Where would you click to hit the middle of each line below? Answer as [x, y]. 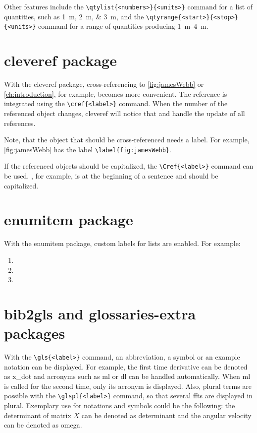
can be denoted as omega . [43, 425]
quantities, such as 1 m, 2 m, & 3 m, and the [74, 16]
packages [35, 333]
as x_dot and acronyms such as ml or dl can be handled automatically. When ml [127, 376]
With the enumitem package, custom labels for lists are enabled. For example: [122, 243]
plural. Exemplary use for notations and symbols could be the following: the [120, 405]
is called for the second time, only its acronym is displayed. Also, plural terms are [128, 386]
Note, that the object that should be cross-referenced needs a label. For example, [127, 140]
